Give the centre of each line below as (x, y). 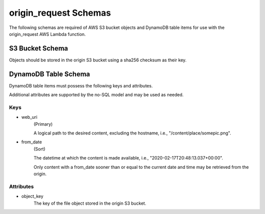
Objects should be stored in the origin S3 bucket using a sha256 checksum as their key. (98, 60)
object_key (32, 196)
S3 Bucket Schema (39, 48)
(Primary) (43, 124)
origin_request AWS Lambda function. (47, 34)
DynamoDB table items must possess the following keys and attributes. (81, 85)
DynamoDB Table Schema (50, 74)
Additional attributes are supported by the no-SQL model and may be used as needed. (96, 95)
